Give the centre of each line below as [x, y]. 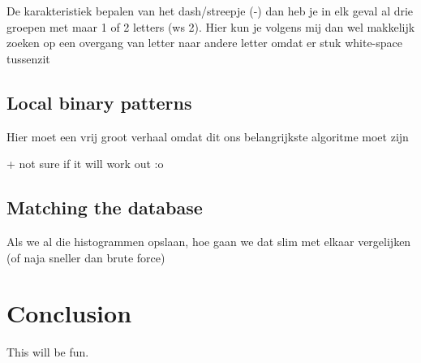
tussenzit [28, 58]
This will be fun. [48, 352]
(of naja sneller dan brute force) [86, 257]
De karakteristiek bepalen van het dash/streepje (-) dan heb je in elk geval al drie [210, 11]
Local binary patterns [99, 102]
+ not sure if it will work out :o [85, 164]
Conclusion [69, 313]
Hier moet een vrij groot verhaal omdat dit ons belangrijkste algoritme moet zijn [208, 136]
